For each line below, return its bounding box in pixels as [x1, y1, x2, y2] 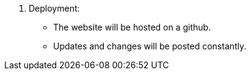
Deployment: [29, 3, 80, 13]
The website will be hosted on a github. [53, 22, 211, 32]
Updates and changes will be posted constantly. [53, 41, 247, 51]
